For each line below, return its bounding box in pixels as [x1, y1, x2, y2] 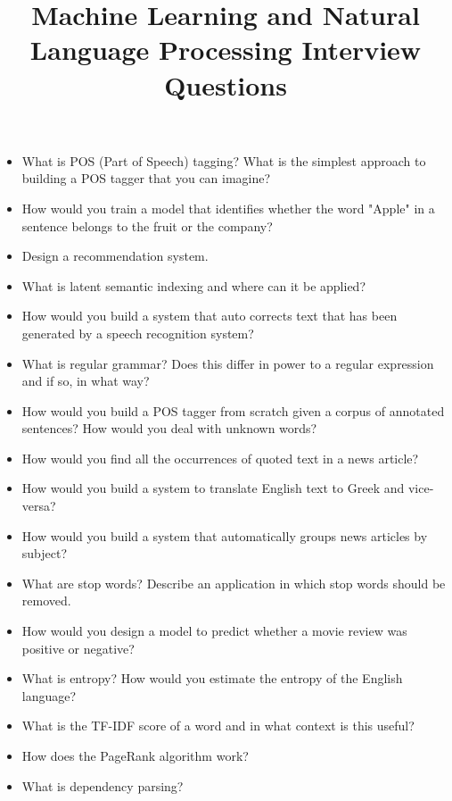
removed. [21, 591, 71, 610]
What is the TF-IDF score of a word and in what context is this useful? [21, 716, 415, 735]
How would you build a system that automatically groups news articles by [21, 526, 428, 545]
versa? [21, 496, 56, 515]
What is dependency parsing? [21, 776, 184, 795]
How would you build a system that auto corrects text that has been [21, 306, 398, 325]
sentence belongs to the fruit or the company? [21, 216, 273, 235]
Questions [164, 66, 287, 103]
